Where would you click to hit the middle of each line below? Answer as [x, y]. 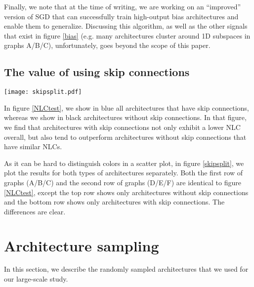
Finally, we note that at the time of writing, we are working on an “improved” [123, 6]
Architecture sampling [82, 245]
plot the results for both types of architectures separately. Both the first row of [124, 173]
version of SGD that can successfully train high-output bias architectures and [121, 16]
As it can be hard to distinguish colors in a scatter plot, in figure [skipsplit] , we [124, 163]
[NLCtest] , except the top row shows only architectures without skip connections [126, 192]
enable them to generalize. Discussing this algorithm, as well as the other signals [126, 26]
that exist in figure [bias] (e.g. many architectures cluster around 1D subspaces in [127, 35]
